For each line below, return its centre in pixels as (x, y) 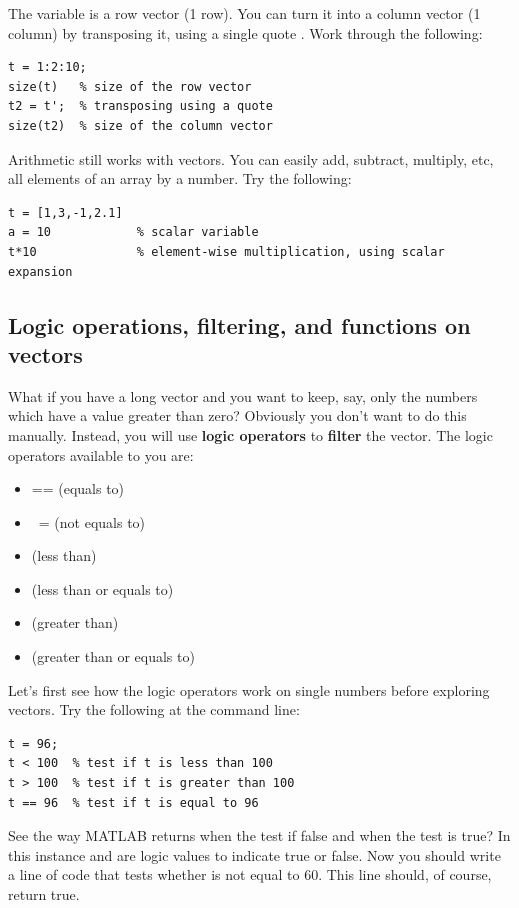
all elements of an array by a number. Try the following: (180, 178)
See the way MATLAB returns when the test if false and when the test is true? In (259, 835)
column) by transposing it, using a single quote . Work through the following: (245, 32)
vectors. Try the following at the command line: (154, 709)
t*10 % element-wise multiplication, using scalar (226, 251)
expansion (40, 271)
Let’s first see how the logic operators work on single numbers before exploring (249, 689)
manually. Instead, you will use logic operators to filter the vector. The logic (250, 434)
